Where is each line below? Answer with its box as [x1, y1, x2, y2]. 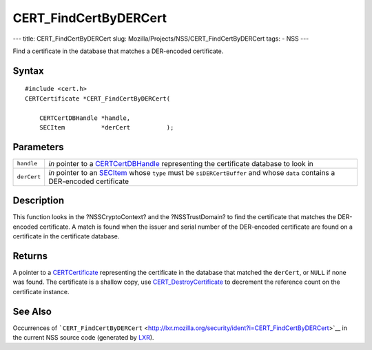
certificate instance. [12, 287, 70, 296]
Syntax [12, 65, 44, 76]
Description [12, 195, 65, 207]
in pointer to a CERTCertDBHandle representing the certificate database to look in [48, 158, 313, 168]
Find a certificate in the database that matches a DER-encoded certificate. [12, 47, 224, 55]
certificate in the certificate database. [12, 232, 120, 240]
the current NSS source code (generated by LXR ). [12, 333, 154, 342]
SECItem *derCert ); [39, 123, 174, 131]
